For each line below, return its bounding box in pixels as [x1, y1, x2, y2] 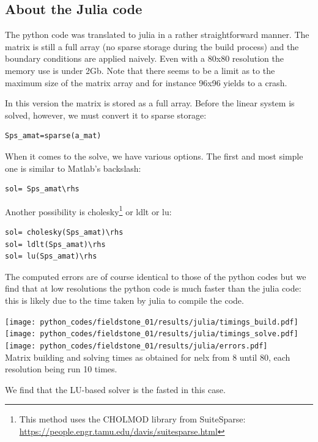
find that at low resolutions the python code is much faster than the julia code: [5, 282, 301, 295]
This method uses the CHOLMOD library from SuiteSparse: [19, 413, 246, 425]
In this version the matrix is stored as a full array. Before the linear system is [5, 97, 295, 109]
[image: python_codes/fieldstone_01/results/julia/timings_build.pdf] [5, 317, 298, 326]
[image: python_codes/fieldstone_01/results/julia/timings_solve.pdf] [5, 330, 298, 339]
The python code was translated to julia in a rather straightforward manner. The [5, 28, 309, 41]
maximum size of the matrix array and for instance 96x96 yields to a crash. [5, 76, 287, 89]
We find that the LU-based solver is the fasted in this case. [5, 383, 226, 396]
